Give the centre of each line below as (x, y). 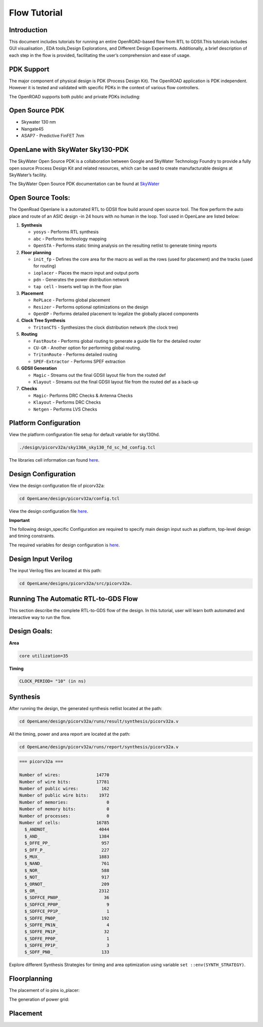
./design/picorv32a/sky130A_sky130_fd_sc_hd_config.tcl (87, 448)
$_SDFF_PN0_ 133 (67, 952)
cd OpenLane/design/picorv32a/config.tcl (69, 499)
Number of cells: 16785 (64, 823)
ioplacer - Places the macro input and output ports (86, 273)
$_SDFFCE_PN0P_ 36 (67, 898)
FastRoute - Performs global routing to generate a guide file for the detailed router (117, 341)
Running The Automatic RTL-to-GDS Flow (74, 599)
